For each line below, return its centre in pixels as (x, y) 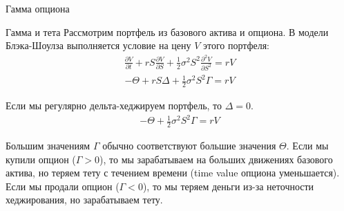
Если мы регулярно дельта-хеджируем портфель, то (114, 105)
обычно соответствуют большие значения (189, 146)
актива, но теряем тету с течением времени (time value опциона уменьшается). (173, 173)
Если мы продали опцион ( (63, 186)
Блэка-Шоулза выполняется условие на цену (98, 45)
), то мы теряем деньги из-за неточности (228, 186)
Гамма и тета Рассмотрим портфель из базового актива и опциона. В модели (167, 31)
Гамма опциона (38, 8)
